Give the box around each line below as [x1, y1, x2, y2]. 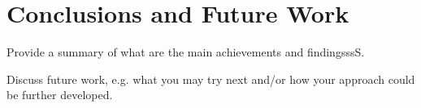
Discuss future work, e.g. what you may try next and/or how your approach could [7, 70, 415, 87]
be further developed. [7, 86, 113, 103]
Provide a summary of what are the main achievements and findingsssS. [7, 44, 365, 60]
